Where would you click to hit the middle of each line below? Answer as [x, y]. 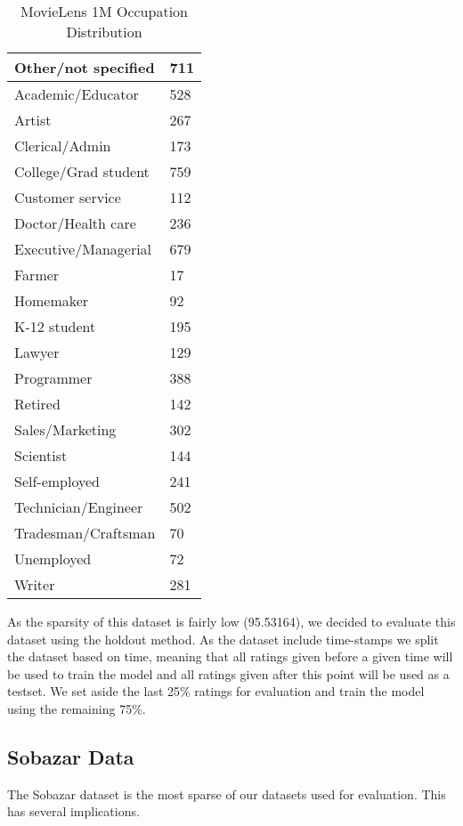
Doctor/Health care [75, 223]
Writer [35, 584]
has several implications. [73, 811]
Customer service [68, 197]
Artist [33, 120]
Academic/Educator [77, 94]
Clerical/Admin [63, 146]
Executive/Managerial [83, 249]
